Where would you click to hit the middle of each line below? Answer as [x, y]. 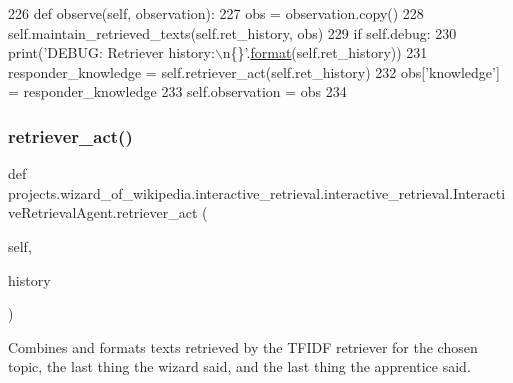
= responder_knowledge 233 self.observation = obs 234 [177, 91]
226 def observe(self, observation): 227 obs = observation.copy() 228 [216, 13]
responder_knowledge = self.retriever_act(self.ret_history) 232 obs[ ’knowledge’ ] [254, 71]
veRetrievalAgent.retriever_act [103, 212]
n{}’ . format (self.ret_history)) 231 [325, 52]
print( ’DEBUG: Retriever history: [111, 52]
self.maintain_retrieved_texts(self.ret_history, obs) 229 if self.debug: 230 [232, 32]
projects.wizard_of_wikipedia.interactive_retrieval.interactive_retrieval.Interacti [257, 192]
